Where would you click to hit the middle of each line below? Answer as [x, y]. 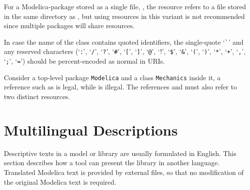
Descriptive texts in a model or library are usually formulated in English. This [120, 153]
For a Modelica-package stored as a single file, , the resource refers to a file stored [125, 6]
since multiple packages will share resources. [69, 26]
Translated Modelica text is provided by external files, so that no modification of [124, 172]
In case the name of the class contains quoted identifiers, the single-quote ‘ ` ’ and [124, 42]
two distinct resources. [37, 96]
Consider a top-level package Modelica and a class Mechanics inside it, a [112, 77]
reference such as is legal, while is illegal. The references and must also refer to [120, 87]
